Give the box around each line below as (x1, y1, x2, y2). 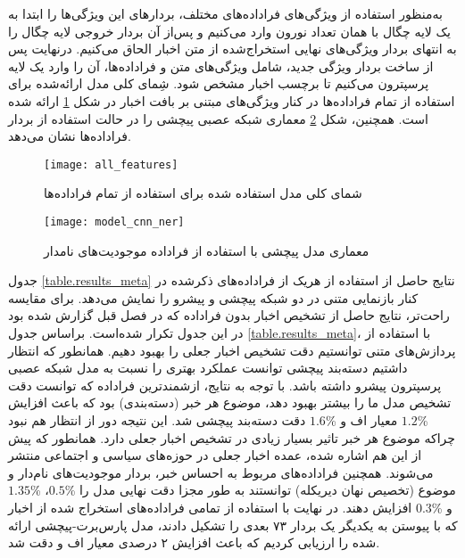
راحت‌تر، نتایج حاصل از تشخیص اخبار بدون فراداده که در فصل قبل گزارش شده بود (8, 306, 450, 324)
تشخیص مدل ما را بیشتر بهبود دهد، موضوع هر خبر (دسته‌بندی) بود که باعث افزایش (8, 393, 452, 412)
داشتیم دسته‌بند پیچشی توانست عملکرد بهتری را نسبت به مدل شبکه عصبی (8, 358, 408, 377)
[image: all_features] (44, 158, 179, 171)
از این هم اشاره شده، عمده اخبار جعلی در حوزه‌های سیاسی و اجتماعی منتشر (8, 446, 422, 464)
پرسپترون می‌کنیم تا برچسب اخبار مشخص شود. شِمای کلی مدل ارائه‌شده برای (8, 74, 429, 93)
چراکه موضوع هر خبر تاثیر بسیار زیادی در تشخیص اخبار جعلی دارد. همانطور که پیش (8, 428, 455, 447)
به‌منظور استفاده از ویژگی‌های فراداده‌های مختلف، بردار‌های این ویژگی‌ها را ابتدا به (8, 4, 443, 22)
